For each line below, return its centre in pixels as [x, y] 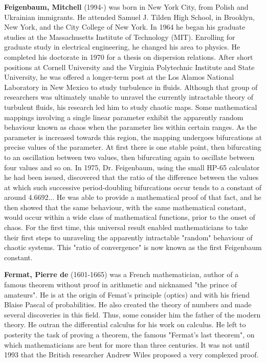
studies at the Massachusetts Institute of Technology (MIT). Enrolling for [120, 37]
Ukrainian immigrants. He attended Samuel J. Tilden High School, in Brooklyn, [129, 17]
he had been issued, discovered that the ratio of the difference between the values [131, 177]
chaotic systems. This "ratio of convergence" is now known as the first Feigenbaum [133, 247]
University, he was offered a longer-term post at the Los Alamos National [119, 77]
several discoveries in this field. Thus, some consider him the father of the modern [132, 314]
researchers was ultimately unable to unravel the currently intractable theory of [129, 97]
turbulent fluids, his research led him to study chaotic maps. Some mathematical [131, 107]
